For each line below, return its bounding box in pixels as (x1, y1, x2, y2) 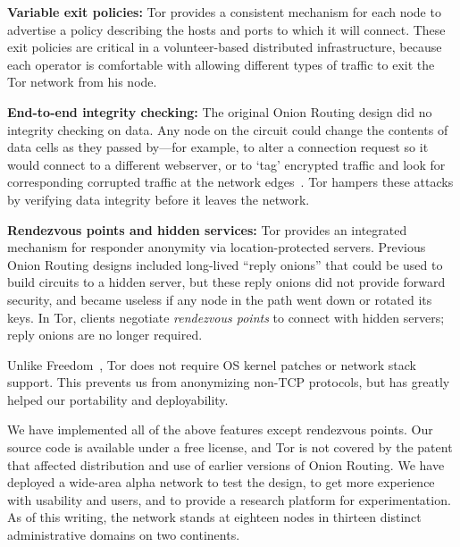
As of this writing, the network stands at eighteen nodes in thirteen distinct (7, 508, 422, 526)
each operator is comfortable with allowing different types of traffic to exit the (7, 55, 435, 73)
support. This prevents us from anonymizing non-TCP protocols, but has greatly (7, 373, 450, 391)
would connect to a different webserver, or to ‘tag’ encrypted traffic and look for (7, 155, 446, 173)
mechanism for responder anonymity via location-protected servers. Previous (7, 238, 426, 257)
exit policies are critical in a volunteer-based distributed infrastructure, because (7, 38, 442, 56)
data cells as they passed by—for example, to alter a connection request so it (7, 138, 429, 156)
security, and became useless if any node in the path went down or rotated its (7, 290, 432, 308)
